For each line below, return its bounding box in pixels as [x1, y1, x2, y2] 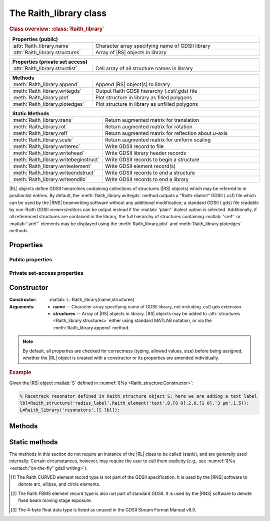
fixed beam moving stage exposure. [18, 497, 92, 503]
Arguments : [9, 303, 35, 309]
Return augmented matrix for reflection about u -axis [105, 129, 228, 136]
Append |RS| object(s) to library [95, 81, 170, 88]
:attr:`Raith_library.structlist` [12, 65, 77, 72]
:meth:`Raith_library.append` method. [53, 324, 129, 330]
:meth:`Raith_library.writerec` [12, 143, 80, 150]
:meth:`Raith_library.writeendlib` [12, 176, 87, 183]
